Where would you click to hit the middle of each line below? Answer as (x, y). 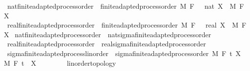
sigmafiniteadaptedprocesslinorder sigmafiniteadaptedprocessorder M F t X (124, 53)
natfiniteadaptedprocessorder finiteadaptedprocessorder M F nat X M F (125, 6)
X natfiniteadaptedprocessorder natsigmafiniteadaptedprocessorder (108, 34)
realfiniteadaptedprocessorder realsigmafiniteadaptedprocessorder (106, 44)
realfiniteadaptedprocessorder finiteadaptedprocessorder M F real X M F (127, 25)
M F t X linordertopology (60, 63)
